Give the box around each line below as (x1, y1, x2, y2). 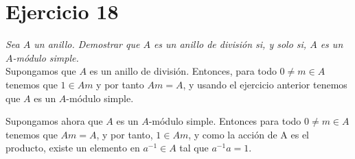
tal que (179, 140, 209, 155)
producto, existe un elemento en (5, 140, 140, 155)
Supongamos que (5, 64, 76, 78)
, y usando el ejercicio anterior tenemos (183, 77, 347, 91)
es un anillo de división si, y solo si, (153, 37, 307, 51)
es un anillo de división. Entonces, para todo (89, 64, 277, 78)
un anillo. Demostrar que (34, 37, 140, 51)
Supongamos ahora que (5, 114, 103, 128)
